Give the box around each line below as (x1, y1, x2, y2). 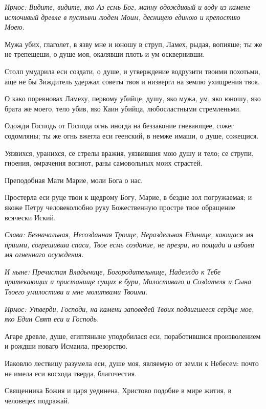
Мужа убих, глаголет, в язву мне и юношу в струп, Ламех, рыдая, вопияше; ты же (5, 38, 262, 49)
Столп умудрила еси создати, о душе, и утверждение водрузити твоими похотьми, (5, 65, 260, 76)
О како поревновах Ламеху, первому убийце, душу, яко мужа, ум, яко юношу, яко (5, 93, 261, 104)
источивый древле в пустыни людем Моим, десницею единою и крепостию (5, 11, 240, 22)
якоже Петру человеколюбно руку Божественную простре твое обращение (5, 201, 235, 212)
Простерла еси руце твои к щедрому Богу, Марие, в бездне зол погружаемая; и (5, 192, 252, 202)
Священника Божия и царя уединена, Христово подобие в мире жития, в (5, 385, 231, 396)
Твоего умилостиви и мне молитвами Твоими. (5, 286, 148, 297)
